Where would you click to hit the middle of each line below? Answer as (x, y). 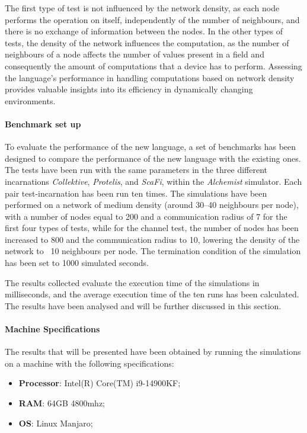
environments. (30, 100)
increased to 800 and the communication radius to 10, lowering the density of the (152, 239)
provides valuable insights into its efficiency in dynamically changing (129, 89)
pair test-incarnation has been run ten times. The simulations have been (136, 193)
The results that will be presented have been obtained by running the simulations (153, 352)
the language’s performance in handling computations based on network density (150, 77)
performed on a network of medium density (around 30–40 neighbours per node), (152, 205)
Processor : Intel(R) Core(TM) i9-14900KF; (100, 383)
